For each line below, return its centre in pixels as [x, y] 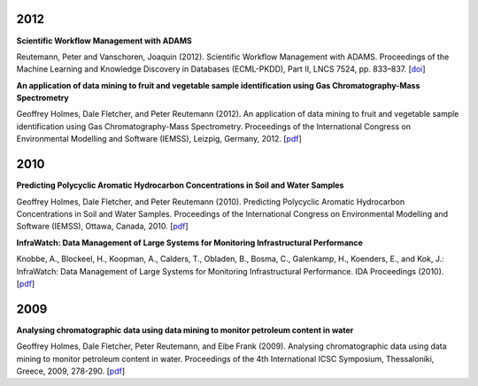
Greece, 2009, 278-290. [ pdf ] [71, 371]
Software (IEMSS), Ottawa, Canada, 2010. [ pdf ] [103, 227]
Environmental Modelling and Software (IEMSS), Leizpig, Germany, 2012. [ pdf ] [159, 139]
